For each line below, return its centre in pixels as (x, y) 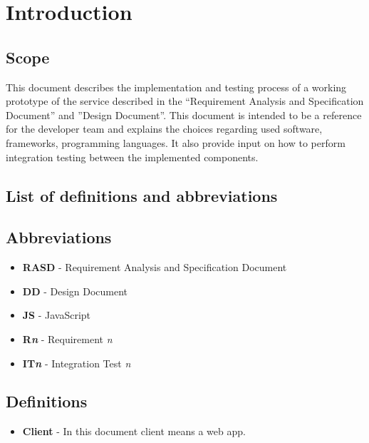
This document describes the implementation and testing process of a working (176, 87)
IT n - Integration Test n (77, 363)
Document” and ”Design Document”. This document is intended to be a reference (184, 114)
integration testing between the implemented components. (132, 157)
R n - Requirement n (67, 338)
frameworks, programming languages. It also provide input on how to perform (176, 142)
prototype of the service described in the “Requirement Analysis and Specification (185, 101)
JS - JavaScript (57, 315)
